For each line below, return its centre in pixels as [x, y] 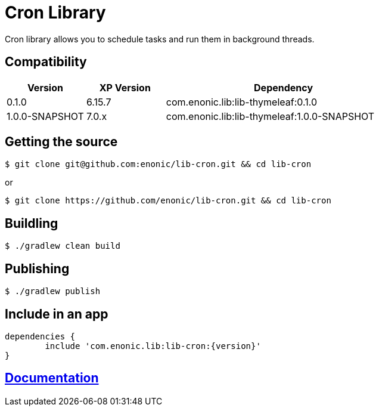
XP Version [125, 87]
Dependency [284, 87]
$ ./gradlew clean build [63, 246]
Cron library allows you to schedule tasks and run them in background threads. [160, 39]
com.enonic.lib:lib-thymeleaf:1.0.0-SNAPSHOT [270, 116]
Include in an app [57, 314]
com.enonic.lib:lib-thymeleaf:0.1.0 [242, 102]
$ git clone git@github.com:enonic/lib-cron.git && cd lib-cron [158, 164]
